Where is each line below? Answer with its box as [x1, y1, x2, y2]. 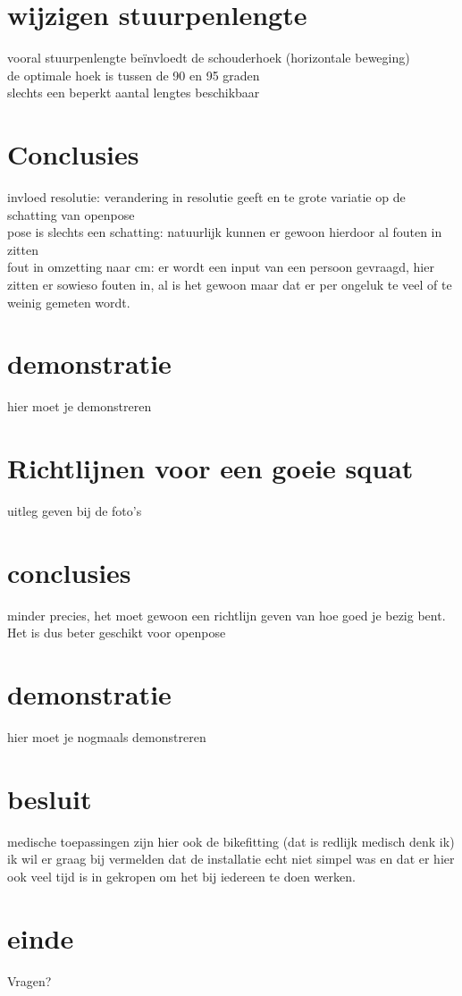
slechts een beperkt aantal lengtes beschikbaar [7, 83, 260, 102]
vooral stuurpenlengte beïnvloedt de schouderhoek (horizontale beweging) [7, 48, 410, 67]
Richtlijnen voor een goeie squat [7, 450, 414, 486]
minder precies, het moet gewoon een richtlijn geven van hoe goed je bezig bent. [7, 605, 446, 624]
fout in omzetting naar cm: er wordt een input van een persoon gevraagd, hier [7, 257, 434, 276]
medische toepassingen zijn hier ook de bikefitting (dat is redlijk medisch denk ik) [7, 831, 455, 850]
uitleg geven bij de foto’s [7, 502, 142, 520]
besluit [7, 780, 92, 816]
